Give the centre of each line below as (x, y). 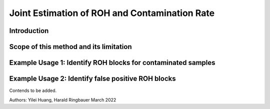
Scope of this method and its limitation (70, 47)
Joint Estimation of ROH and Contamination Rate (112, 13)
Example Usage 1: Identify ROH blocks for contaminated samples (112, 63)
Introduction (29, 31)
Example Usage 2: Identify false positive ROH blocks (92, 79)
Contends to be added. (33, 90)
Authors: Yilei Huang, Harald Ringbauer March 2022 (63, 99)
